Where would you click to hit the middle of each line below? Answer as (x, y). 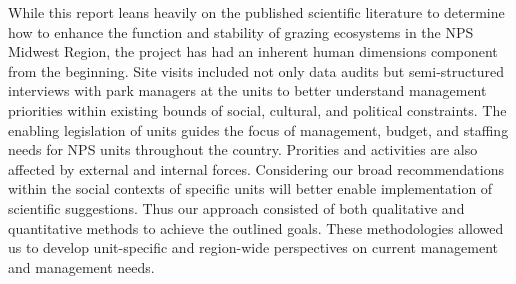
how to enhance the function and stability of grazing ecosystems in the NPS (241, 31)
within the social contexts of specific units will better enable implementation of (250, 188)
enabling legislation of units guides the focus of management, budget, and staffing (258, 129)
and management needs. (81, 266)
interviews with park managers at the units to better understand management (247, 90)
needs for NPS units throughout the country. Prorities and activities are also (243, 149)
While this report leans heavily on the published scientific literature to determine (256, 12)
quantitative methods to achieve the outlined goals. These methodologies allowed (256, 227)
